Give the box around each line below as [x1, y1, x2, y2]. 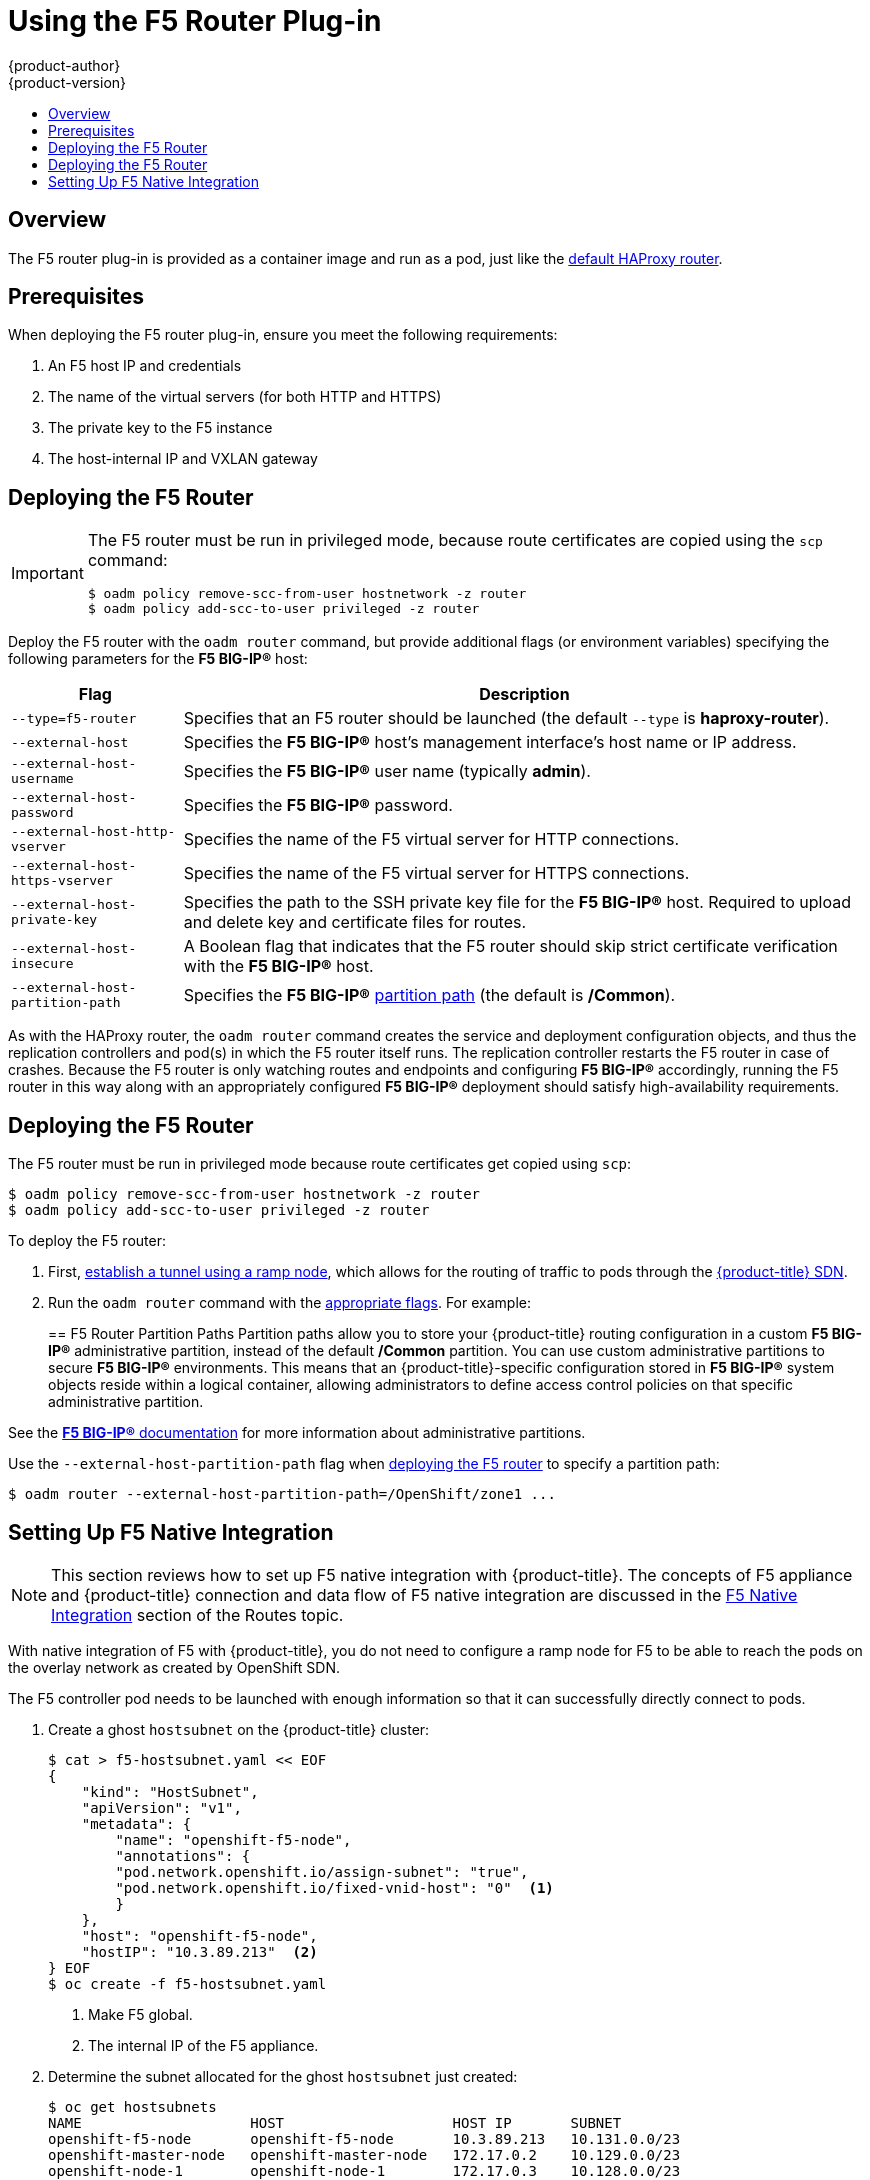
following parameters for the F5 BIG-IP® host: [8, 650, 308, 668]
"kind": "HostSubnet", [81, 1783, 259, 1800]
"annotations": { [115, 1847, 251, 1864]
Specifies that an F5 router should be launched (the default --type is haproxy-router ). [183, 708, 830, 729]
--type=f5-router [11, 710, 137, 726]
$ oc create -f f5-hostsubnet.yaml [48, 1975, 327, 1992]
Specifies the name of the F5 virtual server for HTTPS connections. [183, 863, 690, 884]
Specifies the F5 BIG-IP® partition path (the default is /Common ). [183, 985, 676, 1006]
